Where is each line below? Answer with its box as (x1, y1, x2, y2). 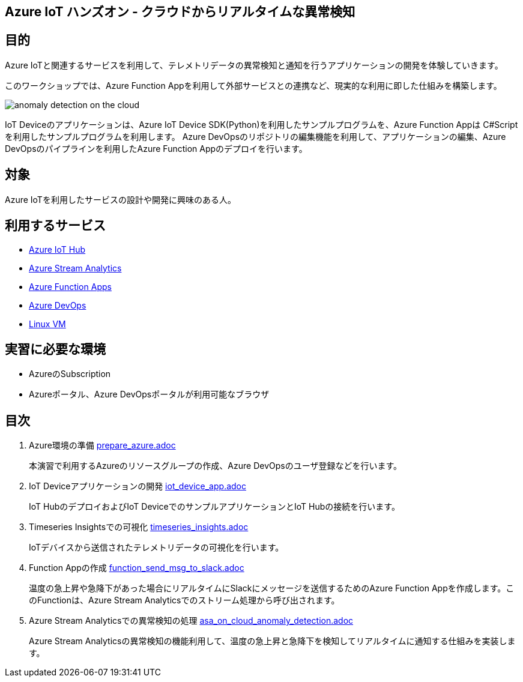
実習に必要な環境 (5, 341, 106, 357)
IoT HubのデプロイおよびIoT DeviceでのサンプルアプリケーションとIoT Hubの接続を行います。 (29, 501, 400, 512)
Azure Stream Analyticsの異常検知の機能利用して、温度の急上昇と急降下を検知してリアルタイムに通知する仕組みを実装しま (29, 636, 516, 647)
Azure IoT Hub (29, 244, 86, 255)
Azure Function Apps (29, 281, 112, 292)
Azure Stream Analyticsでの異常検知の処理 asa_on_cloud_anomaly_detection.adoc (29, 615, 354, 626)
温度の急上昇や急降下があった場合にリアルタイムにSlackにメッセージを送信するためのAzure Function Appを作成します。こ (29, 583, 515, 594)
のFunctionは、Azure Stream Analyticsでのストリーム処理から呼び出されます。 (29, 595, 340, 606)
